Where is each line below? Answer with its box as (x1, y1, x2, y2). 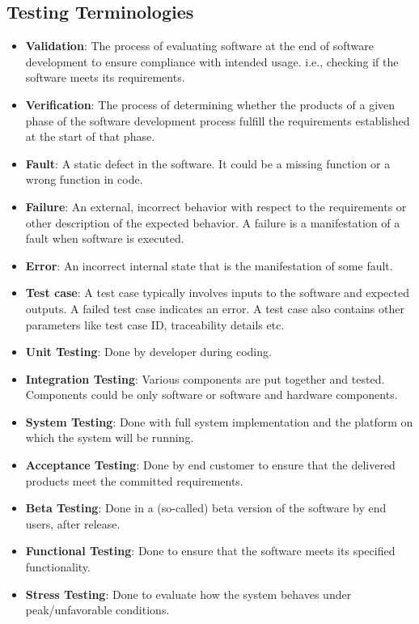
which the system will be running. (25, 429, 194, 446)
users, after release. (25, 515, 121, 532)
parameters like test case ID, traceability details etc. (25, 316, 285, 333)
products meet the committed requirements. (25, 472, 243, 489)
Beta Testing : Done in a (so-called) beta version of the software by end (25, 499, 387, 516)
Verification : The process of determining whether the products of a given (25, 96, 396, 112)
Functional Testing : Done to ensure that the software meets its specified (25, 542, 396, 559)
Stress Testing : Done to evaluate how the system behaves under (25, 585, 352, 602)
